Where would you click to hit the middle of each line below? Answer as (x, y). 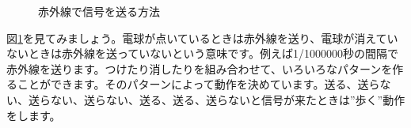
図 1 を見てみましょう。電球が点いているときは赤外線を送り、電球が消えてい (202, 38)
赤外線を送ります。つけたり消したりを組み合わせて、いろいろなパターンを (200, 68)
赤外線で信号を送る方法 (99, 11)
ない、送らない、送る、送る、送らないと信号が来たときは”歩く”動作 (228, 99)
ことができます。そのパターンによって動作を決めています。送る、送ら (198, 84)
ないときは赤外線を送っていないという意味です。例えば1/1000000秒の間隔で (202, 53)
